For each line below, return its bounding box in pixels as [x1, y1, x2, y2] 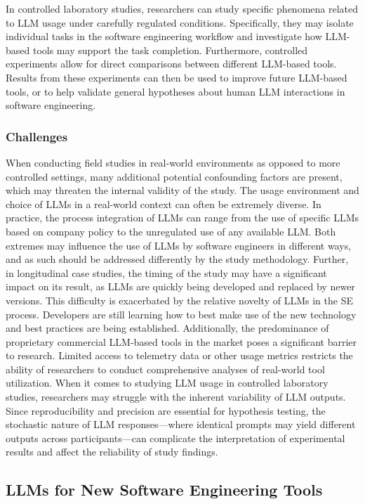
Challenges [6, 127, 68, 145]
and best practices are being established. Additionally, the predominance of [6, 321, 329, 335]
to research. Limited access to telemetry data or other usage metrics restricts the [6, 348, 353, 363]
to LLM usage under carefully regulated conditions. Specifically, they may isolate [6, 15, 354, 30]
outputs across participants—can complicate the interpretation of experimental [6, 430, 345, 445]
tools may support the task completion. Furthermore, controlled [32, 42, 308, 57]
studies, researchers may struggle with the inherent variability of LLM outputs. [6, 389, 346, 404]
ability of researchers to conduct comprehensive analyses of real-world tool [6, 361, 325, 376]
